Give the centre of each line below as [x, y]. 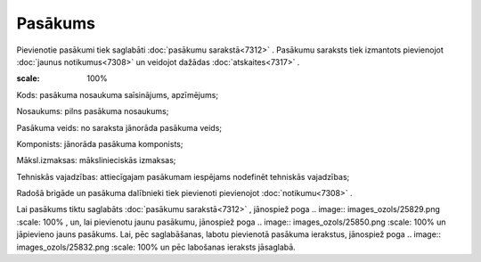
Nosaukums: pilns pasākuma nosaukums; [93, 111]
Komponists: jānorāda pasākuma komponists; [100, 143]
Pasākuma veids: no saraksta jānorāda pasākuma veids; [119, 127]
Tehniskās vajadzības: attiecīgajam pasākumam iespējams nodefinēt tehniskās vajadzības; [183, 176]
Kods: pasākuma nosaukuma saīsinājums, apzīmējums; [117, 94]
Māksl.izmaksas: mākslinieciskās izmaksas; [96, 160]
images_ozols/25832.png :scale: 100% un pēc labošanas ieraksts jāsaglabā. [156, 247]
